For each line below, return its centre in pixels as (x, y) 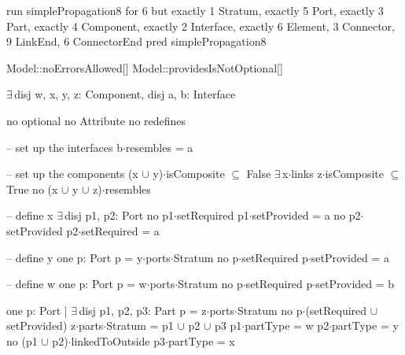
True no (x (32, 189)
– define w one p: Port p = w (77, 284)
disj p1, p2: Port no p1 (120, 215)
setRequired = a (120, 230)
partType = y (365, 325)
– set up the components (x (72, 174)
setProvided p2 (42, 230)
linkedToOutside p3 (118, 340)
